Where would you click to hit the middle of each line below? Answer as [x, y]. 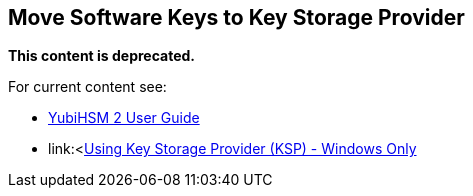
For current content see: [87, 87]
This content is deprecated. [102, 56]
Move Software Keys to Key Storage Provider [236, 17]
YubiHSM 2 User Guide [124, 118]
